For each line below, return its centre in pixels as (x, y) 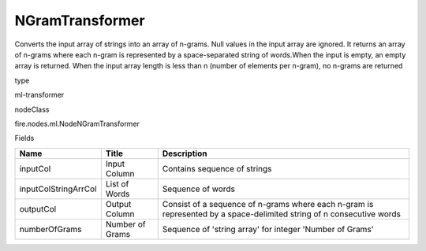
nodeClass (32, 109)
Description (185, 153)
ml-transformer (39, 95)
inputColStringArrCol (58, 189)
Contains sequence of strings (217, 168)
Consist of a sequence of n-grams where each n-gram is (268, 204)
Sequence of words (199, 189)
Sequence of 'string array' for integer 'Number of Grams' (268, 229)
